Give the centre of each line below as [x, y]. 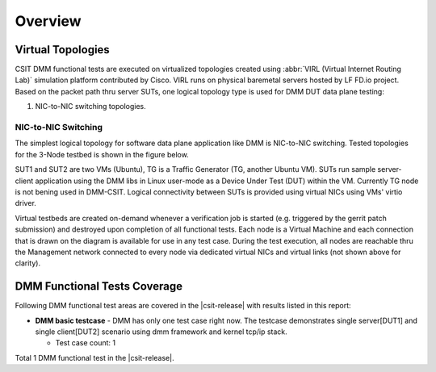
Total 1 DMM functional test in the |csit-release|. [94, 357]
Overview [48, 21]
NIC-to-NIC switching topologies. [91, 107]
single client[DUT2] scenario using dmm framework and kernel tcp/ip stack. [161, 332]
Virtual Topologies [63, 50]
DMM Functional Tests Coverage [99, 286]
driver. [25, 203]
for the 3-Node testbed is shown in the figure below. [102, 154]
